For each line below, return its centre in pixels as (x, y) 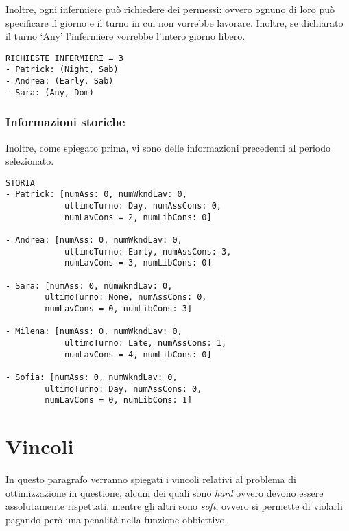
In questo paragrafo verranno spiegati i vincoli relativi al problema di (151, 479)
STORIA (20, 183)
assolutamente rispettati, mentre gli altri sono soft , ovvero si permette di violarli (174, 506)
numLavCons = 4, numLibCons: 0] (138, 354)
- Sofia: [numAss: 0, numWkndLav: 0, (92, 377)
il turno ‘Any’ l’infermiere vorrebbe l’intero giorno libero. (125, 36)
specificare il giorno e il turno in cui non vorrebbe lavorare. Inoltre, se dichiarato (174, 22)
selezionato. (30, 161)
